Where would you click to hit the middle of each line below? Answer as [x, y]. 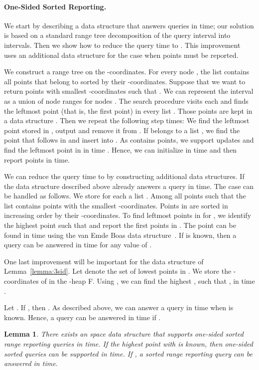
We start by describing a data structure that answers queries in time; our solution [129, 25]
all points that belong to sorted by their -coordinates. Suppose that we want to [125, 81]
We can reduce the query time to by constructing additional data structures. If [124, 176]
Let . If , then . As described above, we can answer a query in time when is [119, 307]
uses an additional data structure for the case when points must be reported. [121, 55]
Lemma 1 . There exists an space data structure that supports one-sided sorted [124, 334]
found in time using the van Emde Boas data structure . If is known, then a [120, 235]
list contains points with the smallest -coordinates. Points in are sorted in [116, 205]
